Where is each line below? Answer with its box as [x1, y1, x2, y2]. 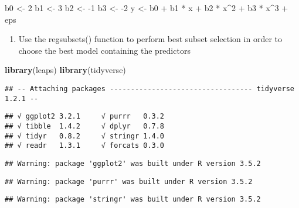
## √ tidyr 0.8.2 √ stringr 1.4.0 [5, 131, 165, 140]
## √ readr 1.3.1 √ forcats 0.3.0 [5, 141, 165, 150]
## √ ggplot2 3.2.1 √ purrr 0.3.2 [5, 112, 165, 121]
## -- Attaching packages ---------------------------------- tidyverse [5, 84, 294, 93]
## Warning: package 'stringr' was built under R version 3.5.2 [5, 195, 261, 204]
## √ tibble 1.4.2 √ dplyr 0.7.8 [5, 122, 165, 130]
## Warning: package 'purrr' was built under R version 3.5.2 [5, 177, 253, 186]
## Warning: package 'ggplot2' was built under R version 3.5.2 [5, 159, 261, 168]
